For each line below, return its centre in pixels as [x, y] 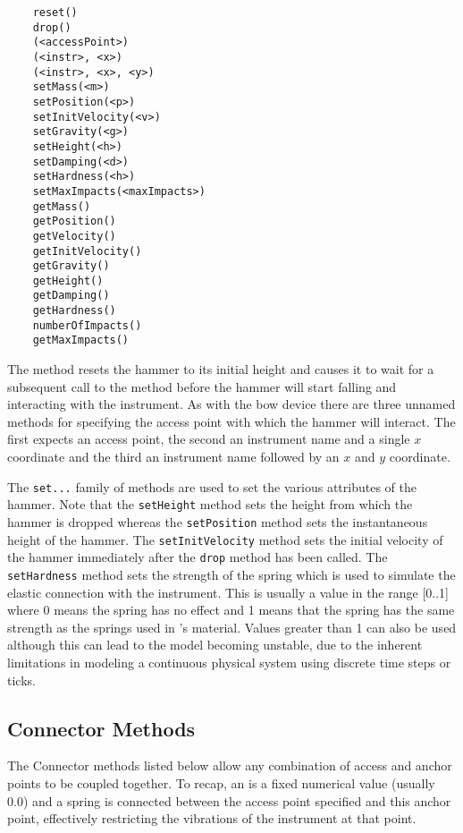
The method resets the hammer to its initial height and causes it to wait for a [221, 369]
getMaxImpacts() [81, 340]
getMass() [62, 206]
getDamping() [71, 296]
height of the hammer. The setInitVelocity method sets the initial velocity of [225, 539]
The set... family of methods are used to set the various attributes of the [212, 486]
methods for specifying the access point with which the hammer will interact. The [231, 421]
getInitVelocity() [87, 251]
